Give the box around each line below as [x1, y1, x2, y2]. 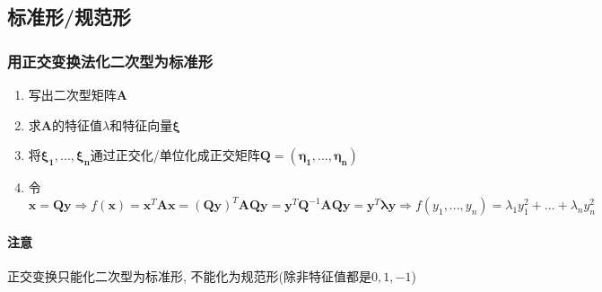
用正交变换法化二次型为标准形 [7, 49, 214, 72]
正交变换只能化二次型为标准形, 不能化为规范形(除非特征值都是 [7, 267, 371, 286]
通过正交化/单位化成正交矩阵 [90, 146, 260, 164]
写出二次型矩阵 [28, 85, 117, 103]
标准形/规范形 [7, 3, 132, 31]
